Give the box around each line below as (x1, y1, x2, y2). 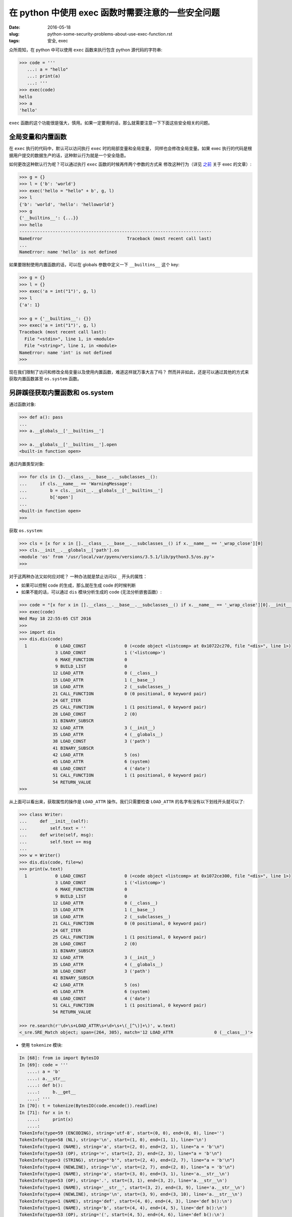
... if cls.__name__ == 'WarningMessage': (19, 481, 132, 486)
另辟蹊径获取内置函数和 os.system (9, 388, 114, 397)
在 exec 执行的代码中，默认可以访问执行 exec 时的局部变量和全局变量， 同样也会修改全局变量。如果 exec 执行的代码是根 (9, 146, 253, 151)
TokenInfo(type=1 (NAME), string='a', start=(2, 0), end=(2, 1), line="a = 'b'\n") (19, 1144, 225, 1149)
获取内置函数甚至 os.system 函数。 (9, 376, 82, 382)
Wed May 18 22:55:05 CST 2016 (19, 616, 91, 622)
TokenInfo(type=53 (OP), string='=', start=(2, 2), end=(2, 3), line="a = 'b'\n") (19, 1150, 222, 1156)
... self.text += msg (19, 839, 91, 845)
